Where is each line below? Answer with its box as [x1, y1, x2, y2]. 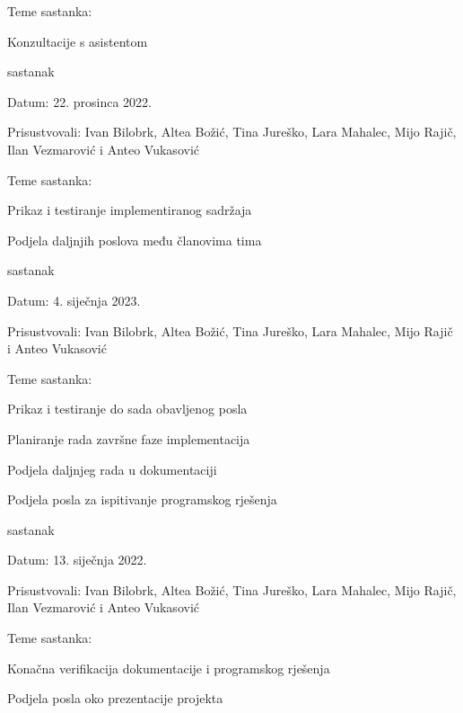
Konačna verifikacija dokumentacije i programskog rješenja [7, 658, 330, 677]
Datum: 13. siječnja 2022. [7, 550, 147, 569]
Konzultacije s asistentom [7, 31, 148, 50]
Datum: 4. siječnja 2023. [7, 290, 141, 309]
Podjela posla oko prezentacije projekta [7, 689, 223, 708]
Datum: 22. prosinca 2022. [7, 92, 152, 111]
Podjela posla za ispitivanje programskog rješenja [7, 490, 277, 509]
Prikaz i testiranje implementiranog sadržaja [7, 201, 252, 219]
